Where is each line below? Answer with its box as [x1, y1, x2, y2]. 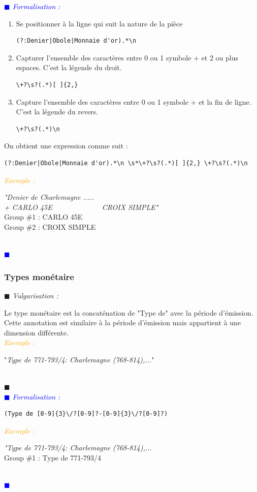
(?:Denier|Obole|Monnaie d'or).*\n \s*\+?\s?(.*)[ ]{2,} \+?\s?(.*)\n [4, 159, 248, 167]
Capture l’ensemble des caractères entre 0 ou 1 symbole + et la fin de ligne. [16, 96, 251, 107]
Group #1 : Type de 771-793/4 [4, 452, 102, 463]
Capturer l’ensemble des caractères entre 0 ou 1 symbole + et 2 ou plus [16, 52, 239, 63]
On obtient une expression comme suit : [4, 140, 128, 151]
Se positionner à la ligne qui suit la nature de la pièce [16, 18, 183, 28]
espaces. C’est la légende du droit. [16, 62, 122, 73]
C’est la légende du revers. [16, 106, 99, 117]
